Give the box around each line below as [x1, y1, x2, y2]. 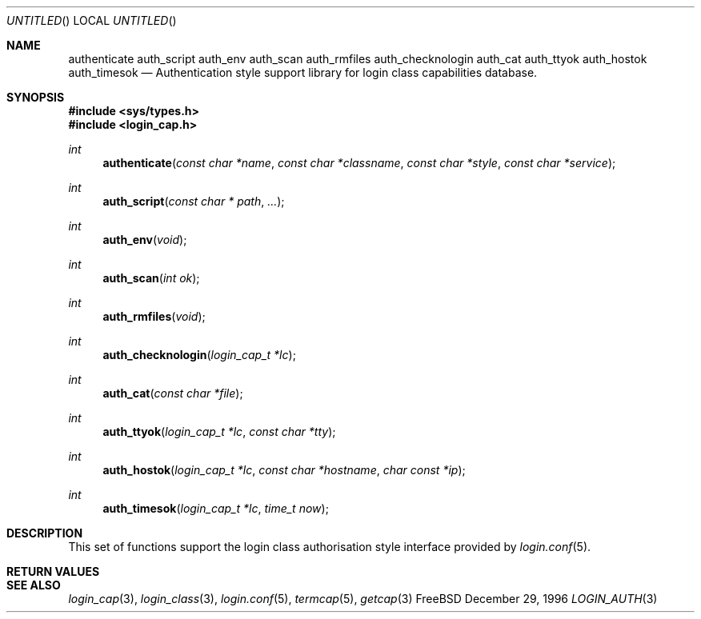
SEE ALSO [6, 578, 61, 592]
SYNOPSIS [6, 90, 65, 104]
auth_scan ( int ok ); [102, 271, 200, 285]
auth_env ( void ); [102, 233, 187, 246]
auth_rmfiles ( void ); [102, 309, 206, 323]
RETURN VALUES [6, 565, 100, 578]
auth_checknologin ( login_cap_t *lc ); [102, 348, 296, 361]
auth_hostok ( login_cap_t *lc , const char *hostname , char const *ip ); [102, 463, 466, 477]
